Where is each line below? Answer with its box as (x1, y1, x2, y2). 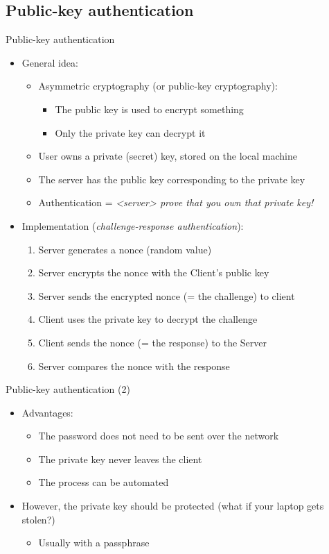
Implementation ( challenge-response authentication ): (21, 218, 244, 233)
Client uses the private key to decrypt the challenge (38, 312, 258, 326)
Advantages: (21, 405, 73, 419)
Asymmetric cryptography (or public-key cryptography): (38, 78, 278, 93)
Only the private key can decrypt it (55, 125, 206, 140)
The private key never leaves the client (38, 451, 202, 466)
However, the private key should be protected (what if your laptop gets (21, 498, 324, 513)
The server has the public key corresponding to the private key (38, 171, 305, 186)
